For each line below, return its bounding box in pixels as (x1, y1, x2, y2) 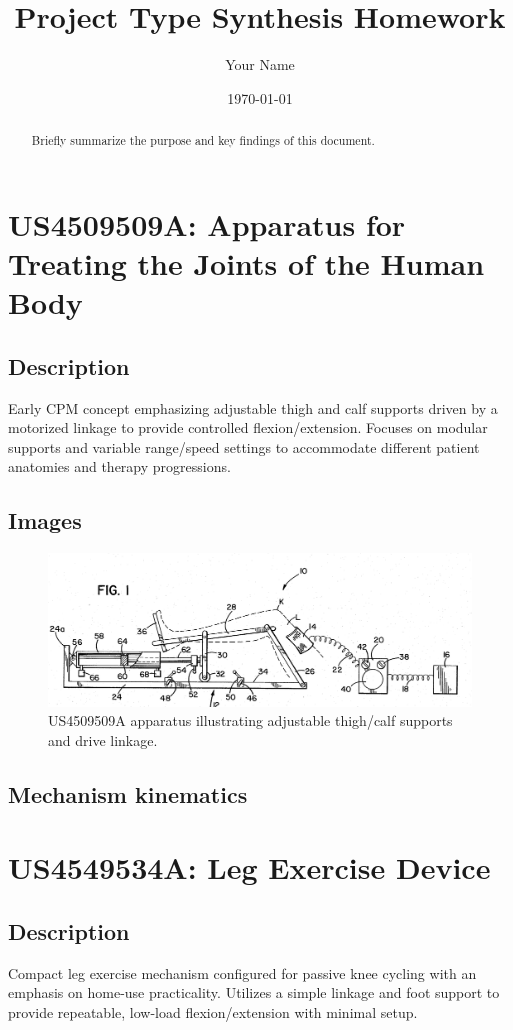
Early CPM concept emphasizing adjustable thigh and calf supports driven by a (8, 397, 498, 418)
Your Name (225, 54, 295, 75)
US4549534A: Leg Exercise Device (8, 847, 491, 888)
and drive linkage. (48, 729, 158, 750)
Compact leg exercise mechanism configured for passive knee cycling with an (8, 962, 477, 983)
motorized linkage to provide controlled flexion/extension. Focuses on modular (8, 417, 488, 438)
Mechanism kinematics (8, 778, 248, 809)
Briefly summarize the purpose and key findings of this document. (31, 132, 375, 149)
